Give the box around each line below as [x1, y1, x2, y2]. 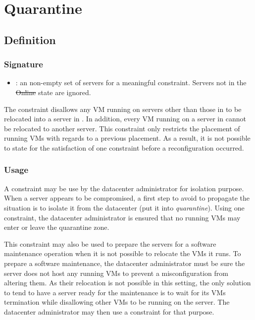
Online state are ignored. [15, 87, 91, 97]
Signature [4, 58, 43, 70]
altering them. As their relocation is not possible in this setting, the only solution [4, 277, 251, 288]
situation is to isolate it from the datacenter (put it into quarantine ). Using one [4, 202, 245, 213]
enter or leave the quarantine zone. [4, 222, 109, 232]
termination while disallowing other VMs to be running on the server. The [4, 297, 230, 307]
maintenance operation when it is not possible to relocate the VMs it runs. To [4, 248, 241, 259]
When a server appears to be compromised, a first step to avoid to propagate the [4, 193, 250, 203]
